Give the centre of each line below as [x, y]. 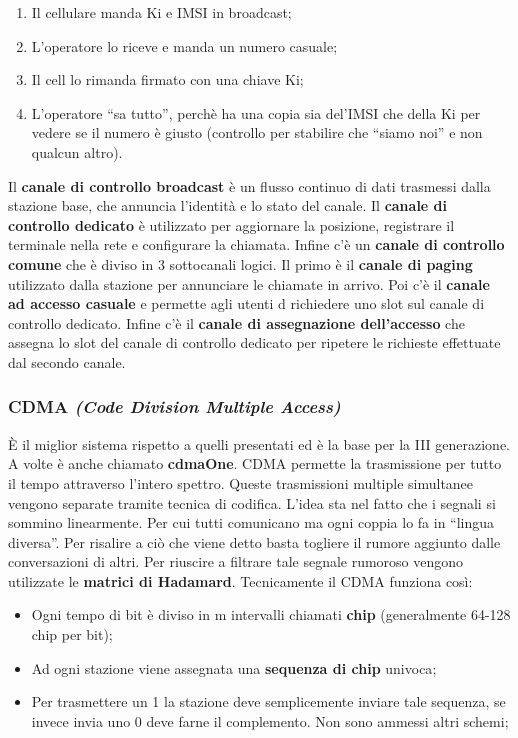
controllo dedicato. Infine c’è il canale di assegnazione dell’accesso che [236, 322]
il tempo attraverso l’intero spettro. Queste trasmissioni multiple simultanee [241, 482]
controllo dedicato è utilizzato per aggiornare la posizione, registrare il [231, 224]
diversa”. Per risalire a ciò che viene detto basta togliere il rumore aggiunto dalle [254, 541]
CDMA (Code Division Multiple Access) [174, 406]
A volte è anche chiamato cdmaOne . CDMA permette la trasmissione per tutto [255, 463]
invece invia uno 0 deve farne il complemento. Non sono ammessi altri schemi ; [270, 720]
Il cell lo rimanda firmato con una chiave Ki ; [167, 79]
